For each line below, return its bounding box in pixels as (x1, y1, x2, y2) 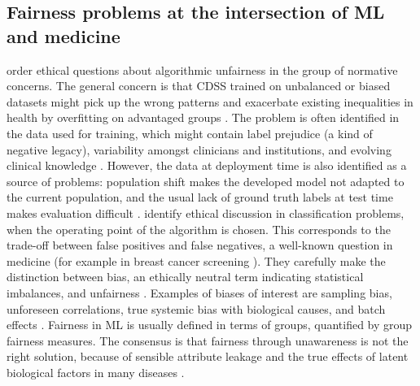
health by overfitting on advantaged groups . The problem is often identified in (7, 109, 400, 126)
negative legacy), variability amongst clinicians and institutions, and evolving (7, 141, 392, 158)
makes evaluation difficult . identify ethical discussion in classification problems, (7, 204, 405, 221)
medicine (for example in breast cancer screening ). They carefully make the (7, 252, 386, 269)
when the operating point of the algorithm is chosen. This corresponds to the (7, 220, 391, 237)
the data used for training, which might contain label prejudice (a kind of (7, 124, 373, 141)
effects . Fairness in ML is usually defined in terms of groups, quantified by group (7, 316, 413, 333)
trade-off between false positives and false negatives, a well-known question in (7, 236, 393, 254)
